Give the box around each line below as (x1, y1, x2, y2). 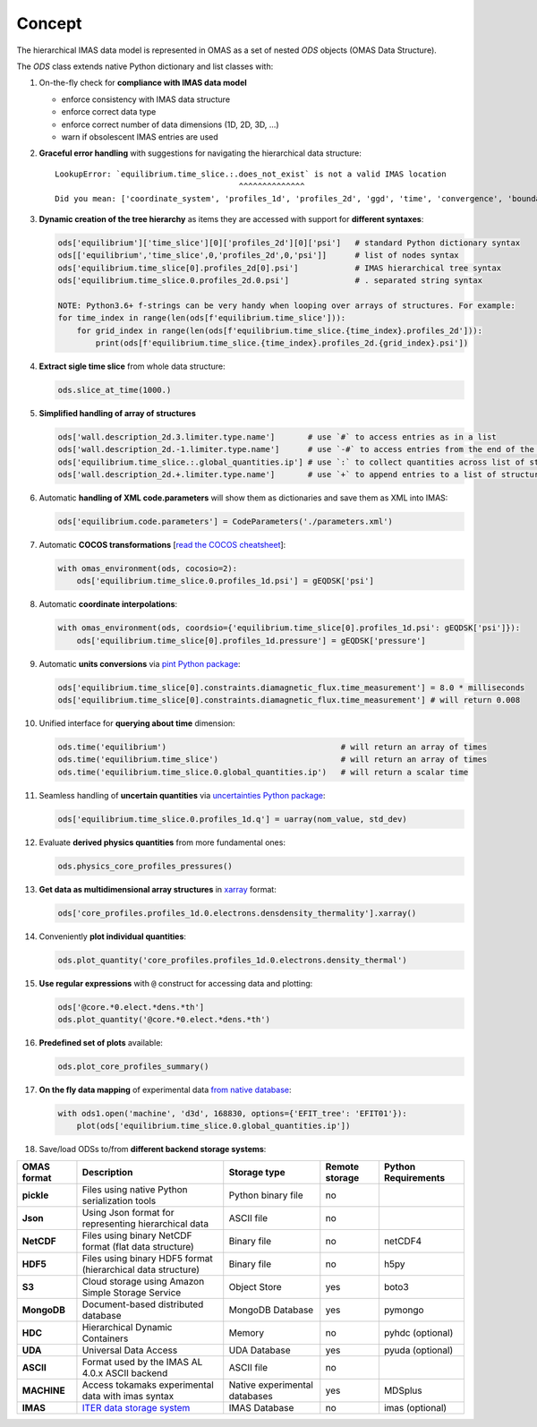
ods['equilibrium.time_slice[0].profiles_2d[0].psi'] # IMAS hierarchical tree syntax (57, 262, 501, 273)
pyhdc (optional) (383, 1326, 454, 1338)
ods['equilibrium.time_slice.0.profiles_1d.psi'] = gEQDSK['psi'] (76, 576, 375, 586)
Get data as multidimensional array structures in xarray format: (38, 884, 277, 894)
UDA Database (228, 1344, 291, 1356)
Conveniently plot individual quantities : (38, 931, 187, 942)
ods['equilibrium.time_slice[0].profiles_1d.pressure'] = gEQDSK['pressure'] (76, 636, 427, 645)
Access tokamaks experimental (81, 1379, 214, 1391)
